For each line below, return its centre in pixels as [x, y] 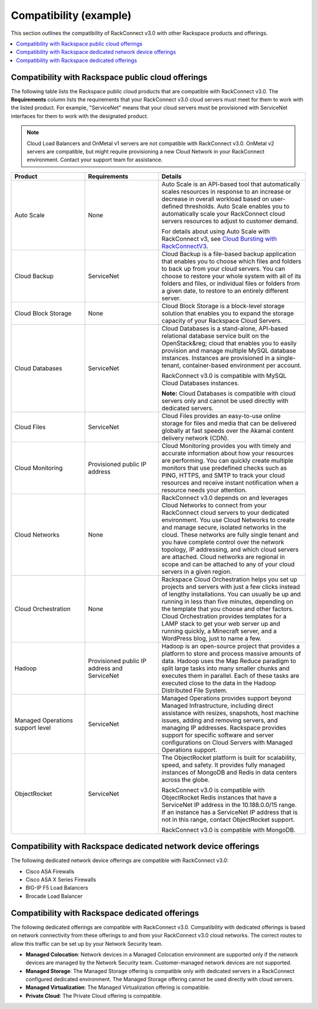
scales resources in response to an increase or [226, 191]
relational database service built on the [216, 335]
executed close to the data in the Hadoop [219, 683]
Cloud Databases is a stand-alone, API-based [225, 328]
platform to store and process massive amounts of [231, 654]
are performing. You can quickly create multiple [228, 461]
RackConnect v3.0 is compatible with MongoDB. [228, 830]
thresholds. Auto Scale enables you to [237, 206]
